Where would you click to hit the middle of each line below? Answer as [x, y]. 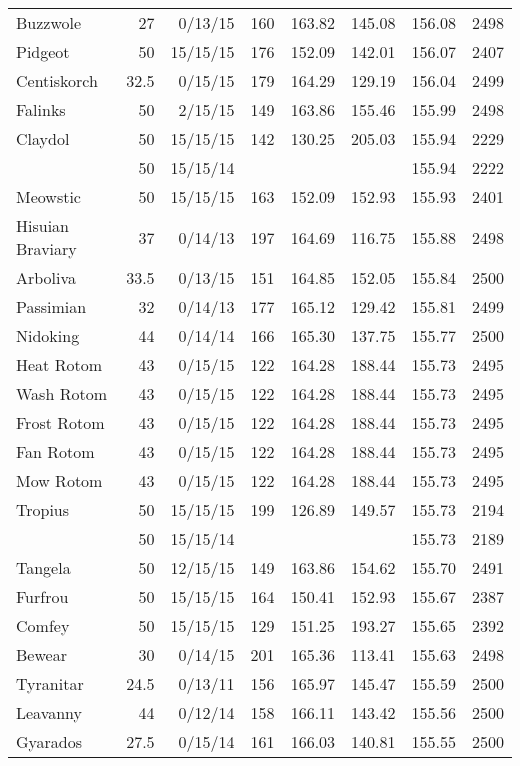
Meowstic [48, 196]
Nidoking [48, 335]
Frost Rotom [60, 422]
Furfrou [42, 596]
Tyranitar [50, 683]
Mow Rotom [59, 480]
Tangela [43, 567]
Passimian [51, 306]
